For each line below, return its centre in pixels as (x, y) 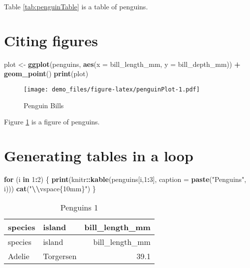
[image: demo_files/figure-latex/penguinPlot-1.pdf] (112, 89)
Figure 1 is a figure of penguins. (52, 122)
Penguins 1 (79, 208)
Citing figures (51, 40)
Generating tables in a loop (99, 155)
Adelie (19, 256)
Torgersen (60, 256)
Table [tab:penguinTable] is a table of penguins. (76, 6)
